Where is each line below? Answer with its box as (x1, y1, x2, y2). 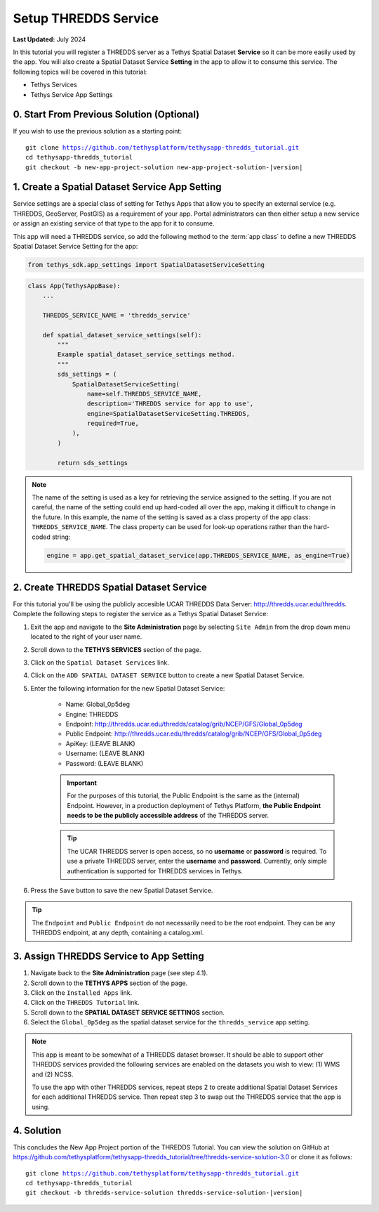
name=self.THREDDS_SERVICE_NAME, (86, 390, 202, 398)
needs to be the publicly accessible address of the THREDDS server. (67, 812, 270, 820)
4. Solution (13, 1124, 62, 1136)
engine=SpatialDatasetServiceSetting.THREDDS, (86, 410, 251, 417)
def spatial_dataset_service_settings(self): (42, 331, 202, 339)
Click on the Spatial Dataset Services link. (30, 658, 170, 667)
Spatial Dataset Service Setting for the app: (13, 242, 138, 251)
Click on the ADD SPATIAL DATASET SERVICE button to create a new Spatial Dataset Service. (30, 671, 305, 679)
